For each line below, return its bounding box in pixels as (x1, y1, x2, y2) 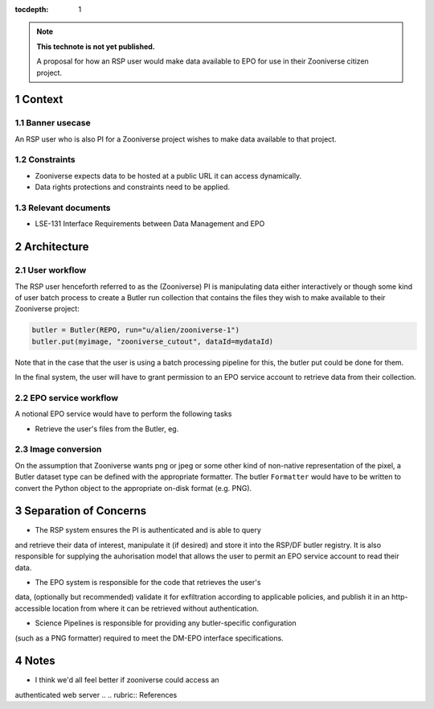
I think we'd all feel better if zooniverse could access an (35, 675, 220, 685)
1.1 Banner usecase (14, 117, 92, 129)
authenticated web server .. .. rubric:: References (14, 690, 178, 699)
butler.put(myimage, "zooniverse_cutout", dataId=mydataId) (31, 336, 274, 346)
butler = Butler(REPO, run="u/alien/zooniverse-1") (31, 326, 240, 335)
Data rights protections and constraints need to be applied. (35, 182, 231, 192)
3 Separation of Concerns (14, 504, 147, 518)
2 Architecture (14, 240, 89, 254)
